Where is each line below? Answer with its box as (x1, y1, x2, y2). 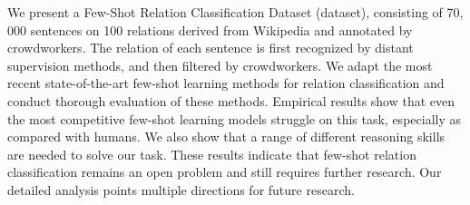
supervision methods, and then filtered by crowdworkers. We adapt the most (7, 55, 433, 74)
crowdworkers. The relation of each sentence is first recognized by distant (7, 38, 414, 57)
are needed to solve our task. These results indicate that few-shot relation (7, 144, 416, 163)
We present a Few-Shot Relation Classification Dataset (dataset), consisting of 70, (7, 3, 464, 21)
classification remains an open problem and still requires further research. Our (7, 162, 442, 181)
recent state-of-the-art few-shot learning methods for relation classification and (7, 73, 445, 93)
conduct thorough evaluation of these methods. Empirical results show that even (7, 91, 455, 110)
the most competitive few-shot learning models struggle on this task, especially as (7, 109, 461, 128)
